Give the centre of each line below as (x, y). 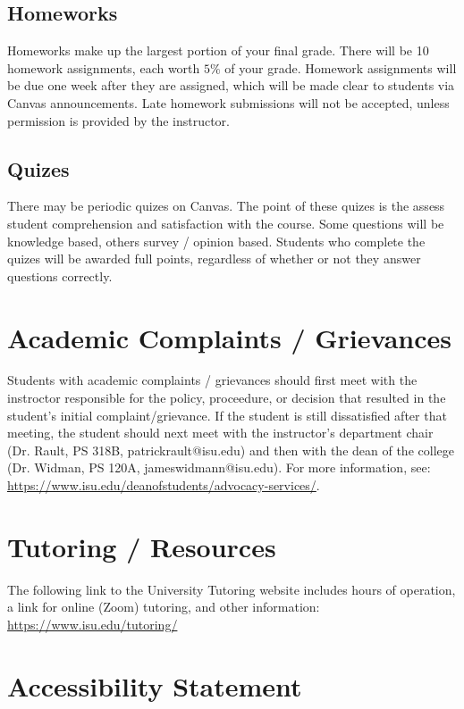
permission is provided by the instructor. (118, 120)
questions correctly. (60, 275)
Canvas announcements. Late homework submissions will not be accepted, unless (228, 102)
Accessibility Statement (155, 685)
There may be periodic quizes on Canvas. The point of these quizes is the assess (226, 206)
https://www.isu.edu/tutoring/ (93, 624)
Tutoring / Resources (142, 546)
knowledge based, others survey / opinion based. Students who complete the (216, 241)
